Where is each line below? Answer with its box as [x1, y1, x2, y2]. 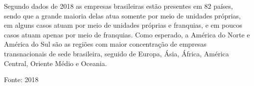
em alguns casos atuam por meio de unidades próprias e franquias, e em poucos [4, 20, 242, 30]
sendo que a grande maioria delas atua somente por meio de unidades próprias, [4, 10, 241, 20]
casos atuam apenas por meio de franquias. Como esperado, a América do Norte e [4, 29, 250, 39]
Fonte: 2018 [4, 74, 39, 85]
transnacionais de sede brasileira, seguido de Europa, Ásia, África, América [4, 48, 229, 58]
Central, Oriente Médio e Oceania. [4, 58, 107, 68]
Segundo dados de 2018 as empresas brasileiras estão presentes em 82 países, [4, 1, 233, 11]
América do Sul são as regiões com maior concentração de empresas [4, 39, 207, 49]
